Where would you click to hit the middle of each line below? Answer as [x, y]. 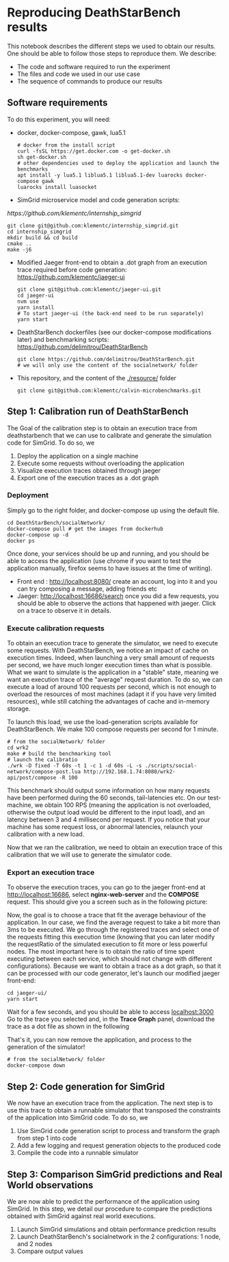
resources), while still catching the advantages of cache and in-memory [108, 702]
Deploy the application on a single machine [78, 456]
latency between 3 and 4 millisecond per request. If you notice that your [109, 819]
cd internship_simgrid [39, 232]
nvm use [28, 301]
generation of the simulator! [46, 1047]
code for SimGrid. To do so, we [51, 443]
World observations [50, 1185]
